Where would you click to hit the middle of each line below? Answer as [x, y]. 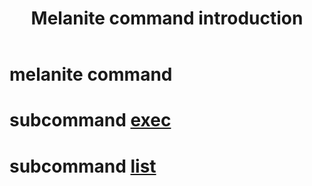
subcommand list [83, 166]
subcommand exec [90, 120]
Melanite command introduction [167, 18]
